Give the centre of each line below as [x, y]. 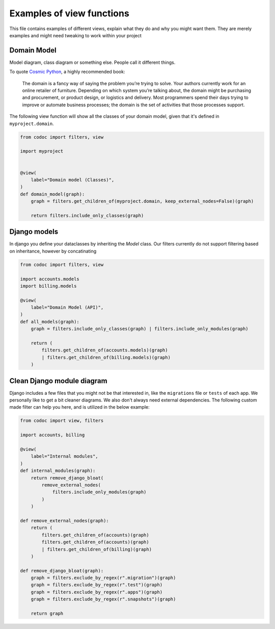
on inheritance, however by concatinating [53, 251]
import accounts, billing [52, 435]
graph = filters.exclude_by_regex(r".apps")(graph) [97, 592]
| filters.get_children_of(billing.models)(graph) [106, 357]
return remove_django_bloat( [67, 478]
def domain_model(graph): [52, 194]
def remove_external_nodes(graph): [64, 521]
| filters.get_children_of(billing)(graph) [97, 549]
